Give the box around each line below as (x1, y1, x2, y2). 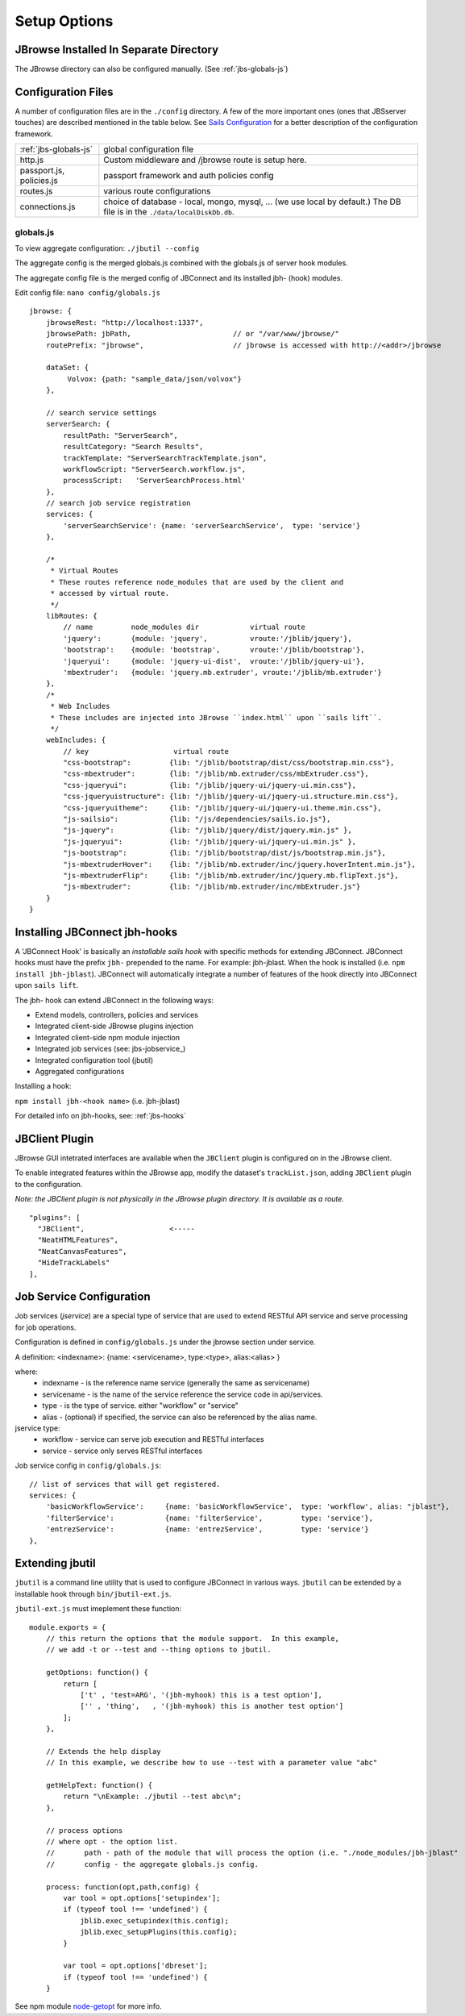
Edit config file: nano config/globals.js (15, 288, 161, 298)
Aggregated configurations (35, 1066, 125, 1076)
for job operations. (15, 1322, 77, 1332)
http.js (19, 154, 44, 165)
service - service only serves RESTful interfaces (42, 1446, 203, 1456)
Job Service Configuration (15, 1290, 151, 1304)
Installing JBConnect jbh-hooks (15, 925, 177, 939)
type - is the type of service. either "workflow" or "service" (42, 1401, 239, 1410)
